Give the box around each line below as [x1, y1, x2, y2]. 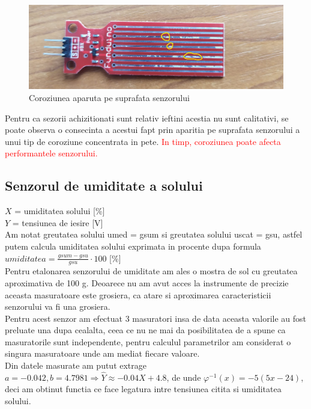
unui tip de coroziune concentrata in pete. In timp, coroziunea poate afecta [5, 135, 281, 147]
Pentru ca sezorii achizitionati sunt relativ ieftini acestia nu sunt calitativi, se [5, 111, 289, 124]
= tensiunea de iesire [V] [12, 216, 103, 229]
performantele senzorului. [5, 147, 98, 159]
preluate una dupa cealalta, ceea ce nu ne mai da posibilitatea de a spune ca [5, 324, 286, 336]
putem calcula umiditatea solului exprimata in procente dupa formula [5, 239, 261, 252]
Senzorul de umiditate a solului [5, 176, 203, 195]
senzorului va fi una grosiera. [5, 300, 110, 313]
